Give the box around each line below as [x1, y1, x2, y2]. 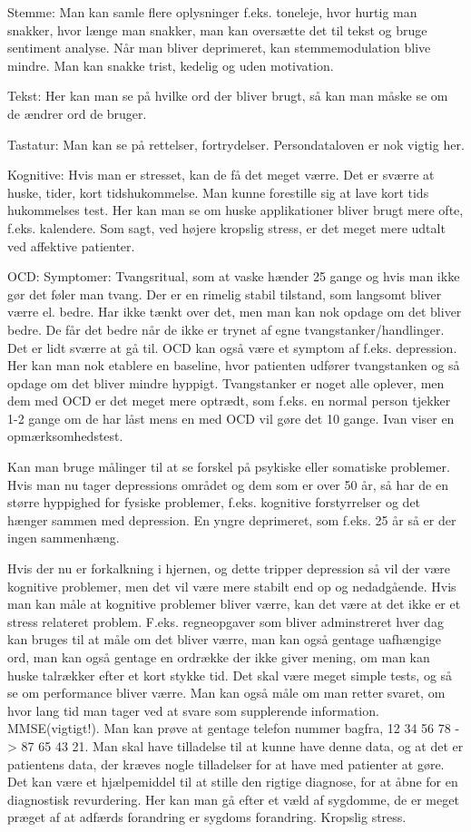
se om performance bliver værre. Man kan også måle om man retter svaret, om [7, 683, 446, 702]
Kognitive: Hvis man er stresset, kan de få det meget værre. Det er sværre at [7, 165, 435, 184]
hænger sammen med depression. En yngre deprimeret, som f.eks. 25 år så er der [7, 510, 456, 529]
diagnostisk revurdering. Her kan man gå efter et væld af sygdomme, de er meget [7, 789, 459, 808]
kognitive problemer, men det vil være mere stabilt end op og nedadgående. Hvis [7, 576, 456, 595]
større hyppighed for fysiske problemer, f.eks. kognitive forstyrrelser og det [7, 493, 421, 512]
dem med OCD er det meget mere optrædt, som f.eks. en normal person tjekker [7, 391, 451, 410]
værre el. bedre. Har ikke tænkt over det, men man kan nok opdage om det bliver [7, 302, 462, 321]
